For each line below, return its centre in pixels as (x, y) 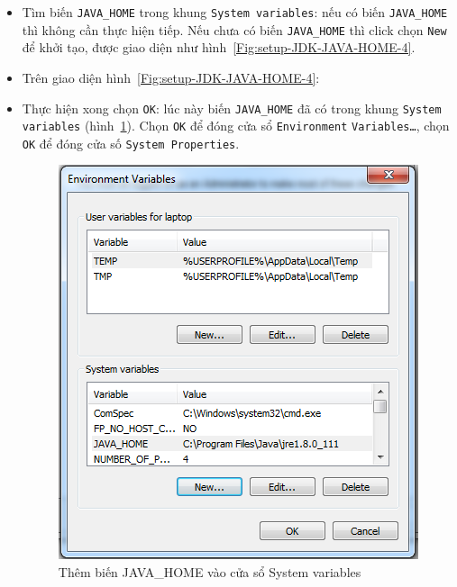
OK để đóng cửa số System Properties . (131, 143)
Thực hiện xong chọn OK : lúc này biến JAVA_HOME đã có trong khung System (232, 108)
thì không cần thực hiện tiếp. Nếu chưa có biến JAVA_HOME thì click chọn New (234, 29)
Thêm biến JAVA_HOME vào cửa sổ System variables (210, 572)
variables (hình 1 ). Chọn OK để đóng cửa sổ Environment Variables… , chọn (236, 126)
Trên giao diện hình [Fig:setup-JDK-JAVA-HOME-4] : (171, 77)
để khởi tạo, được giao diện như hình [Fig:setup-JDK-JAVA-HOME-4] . (219, 47)
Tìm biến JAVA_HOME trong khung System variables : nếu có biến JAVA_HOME (235, 12)
